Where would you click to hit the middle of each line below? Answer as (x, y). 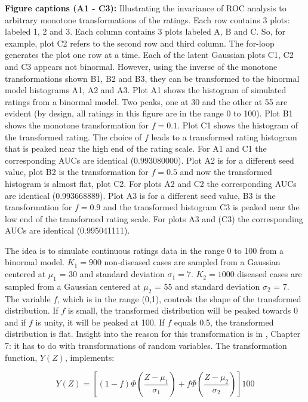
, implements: (90, 357)
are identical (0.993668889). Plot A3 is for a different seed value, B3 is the (140, 195)
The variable (28, 298)
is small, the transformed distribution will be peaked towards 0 (183, 310)
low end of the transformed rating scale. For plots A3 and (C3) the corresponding (154, 218)
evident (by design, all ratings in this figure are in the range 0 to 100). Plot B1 (149, 113)
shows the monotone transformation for (77, 125)
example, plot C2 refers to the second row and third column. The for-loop (140, 43)
